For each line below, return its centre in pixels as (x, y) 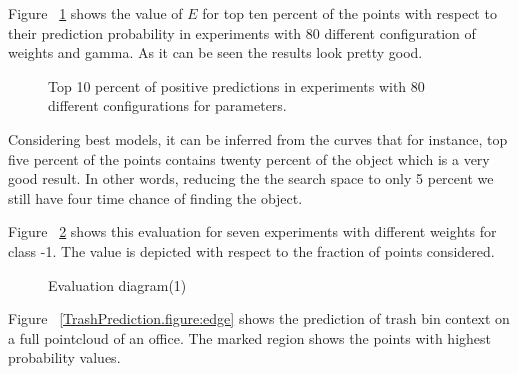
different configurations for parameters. (167, 105)
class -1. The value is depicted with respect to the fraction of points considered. (251, 250)
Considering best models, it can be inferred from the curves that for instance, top (258, 138)
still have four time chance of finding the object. (155, 197)
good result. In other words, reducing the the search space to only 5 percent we (251, 178)
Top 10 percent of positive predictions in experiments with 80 (236, 85)
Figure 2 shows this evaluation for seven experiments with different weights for (252, 231)
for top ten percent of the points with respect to (349, 13)
